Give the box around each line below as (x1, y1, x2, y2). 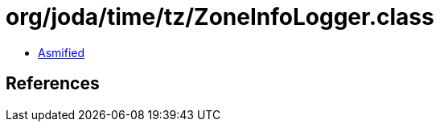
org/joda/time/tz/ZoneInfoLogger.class (6, 3, 434, 31)
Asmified (38, 45, 85, 60)
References (6, 73, 100, 94)
